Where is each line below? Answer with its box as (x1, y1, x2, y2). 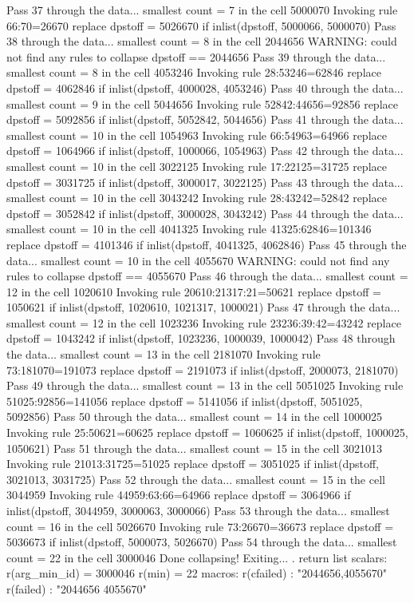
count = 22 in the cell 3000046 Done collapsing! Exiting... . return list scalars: (6, 549, 388, 565)
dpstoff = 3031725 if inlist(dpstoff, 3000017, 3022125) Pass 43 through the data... (6, 173, 404, 190)
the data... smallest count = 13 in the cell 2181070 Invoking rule (6, 346, 321, 363)
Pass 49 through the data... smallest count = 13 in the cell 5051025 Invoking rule (6, 377, 404, 394)
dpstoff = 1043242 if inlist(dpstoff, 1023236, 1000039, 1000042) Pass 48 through (6, 330, 396, 347)
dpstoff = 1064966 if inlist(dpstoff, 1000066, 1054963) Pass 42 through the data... (6, 142, 404, 159)
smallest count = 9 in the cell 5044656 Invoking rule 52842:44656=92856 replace (6, 95, 398, 112)
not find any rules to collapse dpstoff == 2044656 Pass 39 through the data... (6, 48, 386, 65)
